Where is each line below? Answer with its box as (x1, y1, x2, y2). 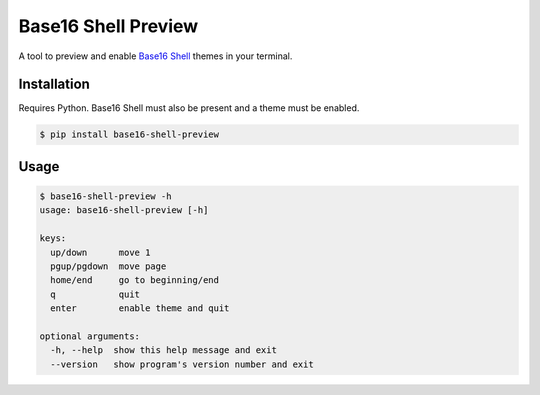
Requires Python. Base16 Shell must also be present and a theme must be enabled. (18, 102, 360, 114)
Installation (18, 76, 90, 93)
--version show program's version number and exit (50, 358, 314, 370)
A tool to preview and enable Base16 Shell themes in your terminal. (18, 50, 293, 62)
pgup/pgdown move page (50, 260, 167, 272)
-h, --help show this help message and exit (50, 345, 277, 356)
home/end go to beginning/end (50, 275, 220, 286)
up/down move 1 (50, 246, 151, 258)
